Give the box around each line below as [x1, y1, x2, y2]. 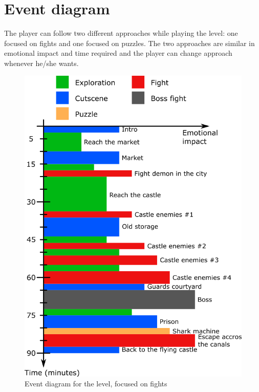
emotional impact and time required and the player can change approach [4, 48, 232, 58]
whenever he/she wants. [4, 57, 79, 68]
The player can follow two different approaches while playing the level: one [4, 28, 238, 38]
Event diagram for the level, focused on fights [25, 378, 167, 389]
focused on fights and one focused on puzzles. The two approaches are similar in [4, 37, 255, 48]
